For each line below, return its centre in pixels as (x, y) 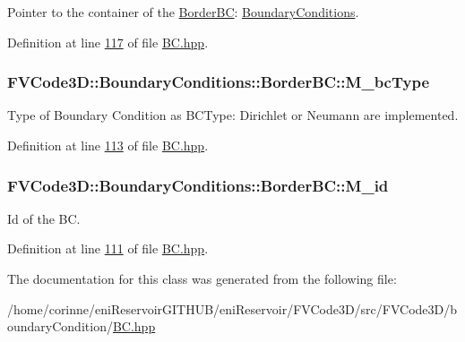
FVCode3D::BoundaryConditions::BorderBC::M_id (198, 185)
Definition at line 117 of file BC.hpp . (108, 42)
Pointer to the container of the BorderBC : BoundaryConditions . (183, 12)
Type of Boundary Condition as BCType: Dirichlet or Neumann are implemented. (233, 115)
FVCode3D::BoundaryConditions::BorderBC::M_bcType (219, 82)
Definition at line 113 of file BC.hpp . (108, 145)
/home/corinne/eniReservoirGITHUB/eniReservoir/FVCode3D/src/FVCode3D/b (232, 308)
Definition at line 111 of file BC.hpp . (108, 248)
